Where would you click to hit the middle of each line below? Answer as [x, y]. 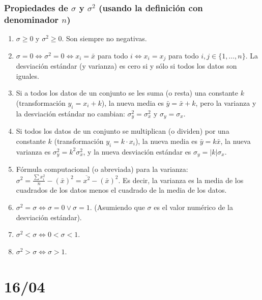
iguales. [27, 76]
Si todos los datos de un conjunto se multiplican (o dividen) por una [123, 131]
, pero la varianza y [226, 102]
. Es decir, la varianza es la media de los [181, 180]
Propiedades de [36, 7]
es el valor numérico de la [193, 207]
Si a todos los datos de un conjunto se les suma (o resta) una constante [127, 93]
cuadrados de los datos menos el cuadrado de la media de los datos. [121, 190]
